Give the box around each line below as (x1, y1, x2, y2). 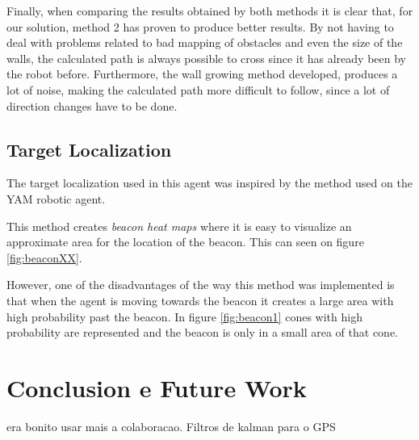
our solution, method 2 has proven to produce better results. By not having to (6, 18, 394, 35)
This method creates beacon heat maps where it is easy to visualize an (6, 217, 352, 234)
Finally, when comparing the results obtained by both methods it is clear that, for (6, 2, 413, 19)
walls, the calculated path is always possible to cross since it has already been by (6, 49, 406, 66)
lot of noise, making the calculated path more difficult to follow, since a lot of (6, 81, 390, 98)
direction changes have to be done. (6, 97, 178, 114)
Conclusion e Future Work (6, 371, 307, 404)
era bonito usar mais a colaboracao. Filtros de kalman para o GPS (6, 417, 336, 434)
